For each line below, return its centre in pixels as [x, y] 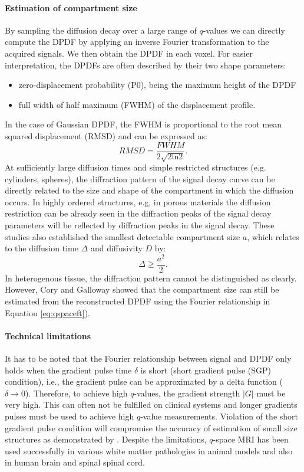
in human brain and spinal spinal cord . [75, 462]
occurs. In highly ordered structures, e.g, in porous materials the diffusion [138, 201]
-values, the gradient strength [187, 393]
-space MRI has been [251, 439]
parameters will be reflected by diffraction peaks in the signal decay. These [140, 224]
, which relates [273, 236]
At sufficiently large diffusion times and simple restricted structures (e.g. [136, 167]
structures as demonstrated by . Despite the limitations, [106, 439]
